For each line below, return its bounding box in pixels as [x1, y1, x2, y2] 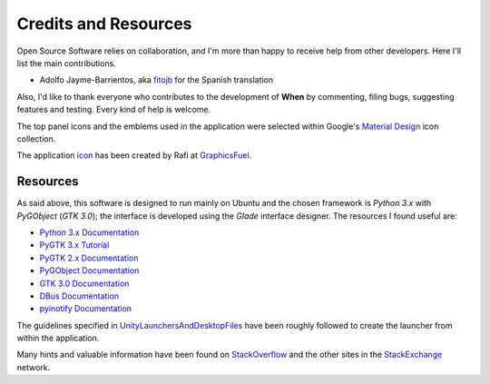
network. [16, 361, 51, 372]
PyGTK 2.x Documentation [39, 252, 139, 263]
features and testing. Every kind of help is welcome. [16, 104, 211, 115]
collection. [16, 133, 56, 144]
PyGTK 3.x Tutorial [39, 240, 110, 251]
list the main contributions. [16, 57, 117, 68]
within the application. [16, 332, 100, 344]
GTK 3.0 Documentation [39, 278, 130, 289]
